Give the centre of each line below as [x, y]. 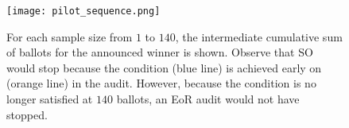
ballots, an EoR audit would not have [208, 99]
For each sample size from [70, 36]
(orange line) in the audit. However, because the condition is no [161, 83]
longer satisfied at [50, 99]
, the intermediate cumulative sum [259, 36]
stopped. [27, 114]
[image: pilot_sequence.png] [83, 11]
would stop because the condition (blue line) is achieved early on [164, 67]
